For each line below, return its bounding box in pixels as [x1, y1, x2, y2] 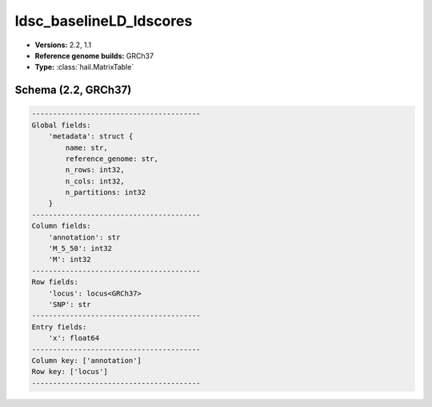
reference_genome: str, [65, 154, 159, 163]
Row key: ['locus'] [31, 367, 108, 377]
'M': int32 [48, 255, 91, 264]
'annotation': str [48, 232, 121, 242]
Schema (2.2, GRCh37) [14, 83, 132, 97]
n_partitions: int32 [65, 188, 146, 197]
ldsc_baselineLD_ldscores [14, 12, 193, 30]
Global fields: [31, 120, 91, 130]
